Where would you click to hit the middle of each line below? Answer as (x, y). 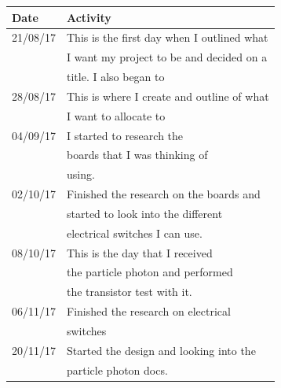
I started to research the (125, 135)
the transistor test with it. (130, 292)
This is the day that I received (140, 252)
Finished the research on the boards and (164, 194)
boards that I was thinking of (137, 155)
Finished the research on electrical (149, 311)
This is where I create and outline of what (168, 96)
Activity (89, 17)
